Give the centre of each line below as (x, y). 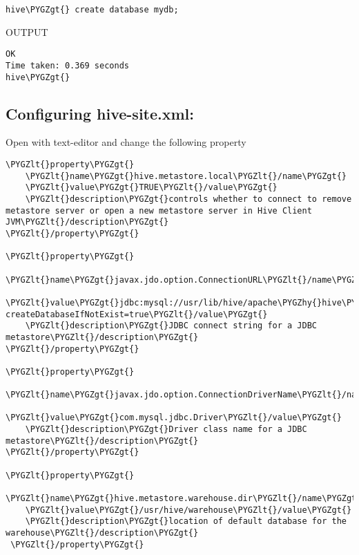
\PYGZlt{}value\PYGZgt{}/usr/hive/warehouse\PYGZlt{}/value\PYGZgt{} (188, 510)
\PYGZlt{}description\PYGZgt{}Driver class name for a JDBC (166, 430)
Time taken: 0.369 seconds (67, 65)
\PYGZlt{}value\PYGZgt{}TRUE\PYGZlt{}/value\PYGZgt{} (151, 188)
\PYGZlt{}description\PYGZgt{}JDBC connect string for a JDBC (171, 326)
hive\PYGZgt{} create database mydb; (92, 10)
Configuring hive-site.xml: (100, 113)
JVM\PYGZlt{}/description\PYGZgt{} (87, 222)
